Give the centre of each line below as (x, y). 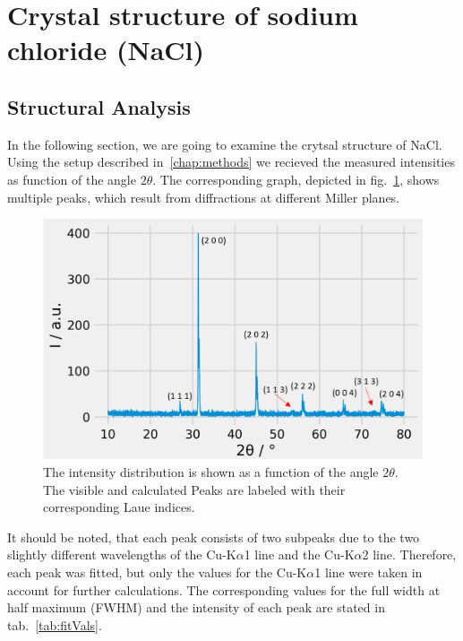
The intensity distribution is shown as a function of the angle (211, 472)
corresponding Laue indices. (119, 507)
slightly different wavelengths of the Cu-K (122, 554)
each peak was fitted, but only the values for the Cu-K (157, 572)
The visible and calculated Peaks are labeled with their (194, 489)
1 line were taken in (369, 572)
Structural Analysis (99, 106)
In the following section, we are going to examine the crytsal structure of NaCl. (225, 144)
